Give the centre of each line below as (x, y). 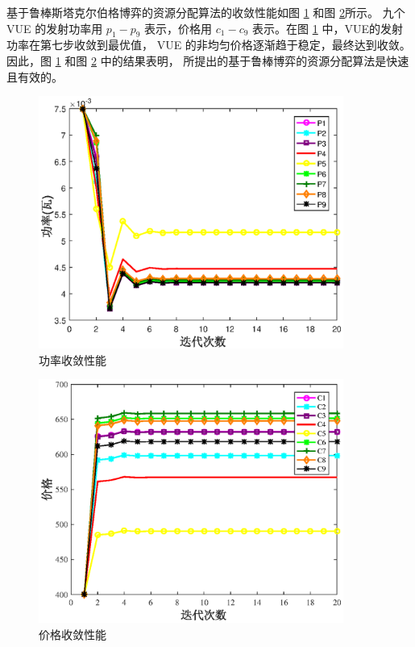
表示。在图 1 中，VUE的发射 (328, 28)
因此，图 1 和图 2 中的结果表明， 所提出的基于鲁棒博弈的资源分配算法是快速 (208, 60)
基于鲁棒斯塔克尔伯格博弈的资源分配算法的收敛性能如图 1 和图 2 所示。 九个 (206, 12)
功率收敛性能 (73, 359)
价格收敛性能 (73, 634)
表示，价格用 (178, 28)
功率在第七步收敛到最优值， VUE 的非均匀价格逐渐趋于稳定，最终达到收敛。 (209, 45)
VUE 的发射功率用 (55, 28)
